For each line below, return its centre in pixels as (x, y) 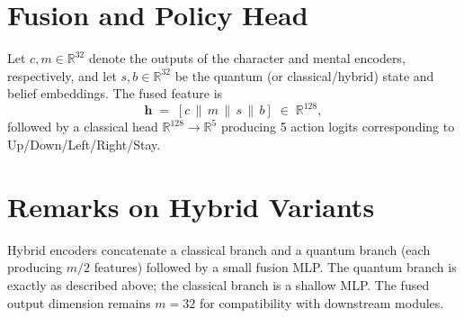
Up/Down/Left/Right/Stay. (84, 144)
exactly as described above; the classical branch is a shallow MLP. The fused (219, 284)
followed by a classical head (83, 127)
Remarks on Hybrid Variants (191, 206)
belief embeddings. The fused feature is (115, 93)
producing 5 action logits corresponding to (338, 127)
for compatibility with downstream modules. (321, 302)
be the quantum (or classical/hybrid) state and (304, 75)
